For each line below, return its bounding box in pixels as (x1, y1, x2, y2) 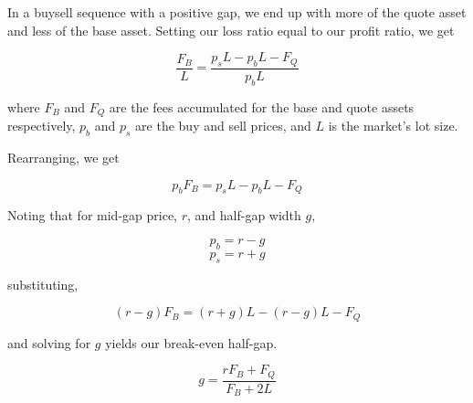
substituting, (7, 274, 79, 293)
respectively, (7, 116, 76, 135)
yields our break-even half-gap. (105, 333, 278, 352)
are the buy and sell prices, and (135, 116, 311, 135)
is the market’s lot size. (328, 116, 458, 135)
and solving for (7, 333, 91, 352)
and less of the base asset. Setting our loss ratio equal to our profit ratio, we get (7, 20, 455, 39)
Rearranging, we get (7, 148, 120, 167)
